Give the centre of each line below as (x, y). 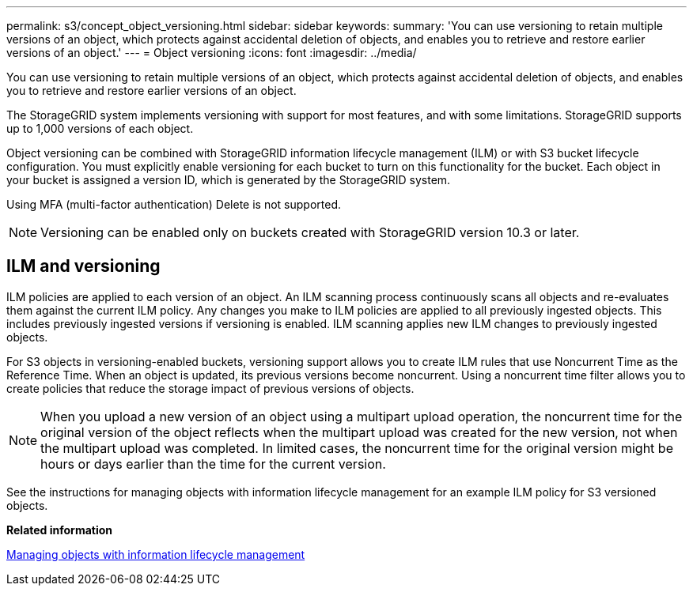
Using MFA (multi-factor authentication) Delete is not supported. (174, 204)
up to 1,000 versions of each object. (100, 128)
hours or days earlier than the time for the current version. (213, 464)
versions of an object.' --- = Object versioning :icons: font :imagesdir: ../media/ (212, 53)
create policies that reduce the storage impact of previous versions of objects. (210, 388)
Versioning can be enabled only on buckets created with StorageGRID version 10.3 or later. (310, 232)
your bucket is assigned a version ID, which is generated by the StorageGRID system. (229, 180)
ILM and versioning (83, 266)
